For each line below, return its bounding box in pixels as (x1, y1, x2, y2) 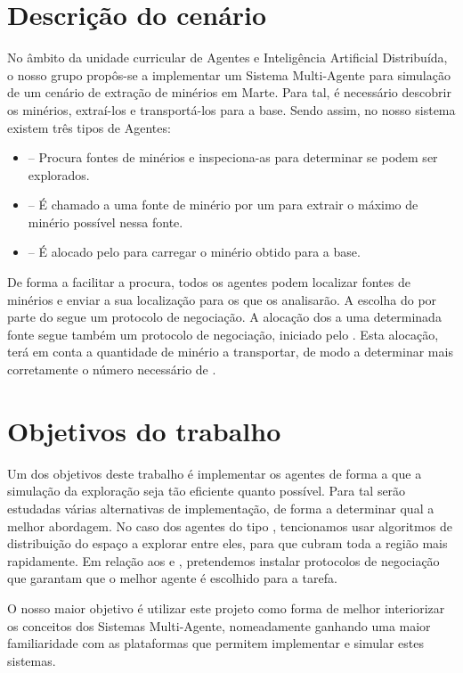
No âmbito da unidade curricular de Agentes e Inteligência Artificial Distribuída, (7, 48, 448, 67)
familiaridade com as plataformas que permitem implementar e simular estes (7, 634, 424, 652)
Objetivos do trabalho (7, 412, 281, 448)
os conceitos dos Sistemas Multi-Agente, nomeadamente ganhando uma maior (7, 616, 431, 635)
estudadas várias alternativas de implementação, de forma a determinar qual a (7, 498, 435, 517)
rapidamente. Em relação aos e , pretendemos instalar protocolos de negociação (7, 551, 440, 570)
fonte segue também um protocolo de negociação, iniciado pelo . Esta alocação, (7, 324, 439, 343)
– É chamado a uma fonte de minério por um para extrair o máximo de (28, 195, 418, 214)
